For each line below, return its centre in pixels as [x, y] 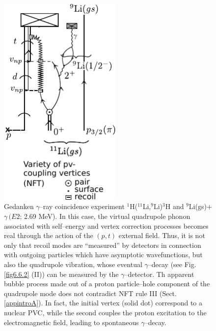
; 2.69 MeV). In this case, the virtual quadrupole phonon [105, 216]
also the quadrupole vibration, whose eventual [73, 264]
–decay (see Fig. [172, 264]
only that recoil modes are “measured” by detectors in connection [103, 245]
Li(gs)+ [200, 206]
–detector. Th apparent [159, 274]
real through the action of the [49, 235]
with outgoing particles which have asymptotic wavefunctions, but [103, 255]
